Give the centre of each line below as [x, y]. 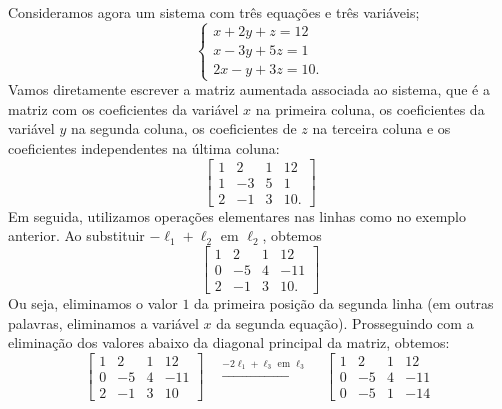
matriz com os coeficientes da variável [123, 108]
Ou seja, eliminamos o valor [93, 302]
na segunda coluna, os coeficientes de [183, 128]
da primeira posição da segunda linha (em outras [344, 302]
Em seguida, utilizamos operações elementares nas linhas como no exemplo [237, 215]
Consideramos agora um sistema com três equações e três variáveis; [214, 12]
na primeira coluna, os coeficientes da [370, 108]
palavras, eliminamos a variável [103, 322]
